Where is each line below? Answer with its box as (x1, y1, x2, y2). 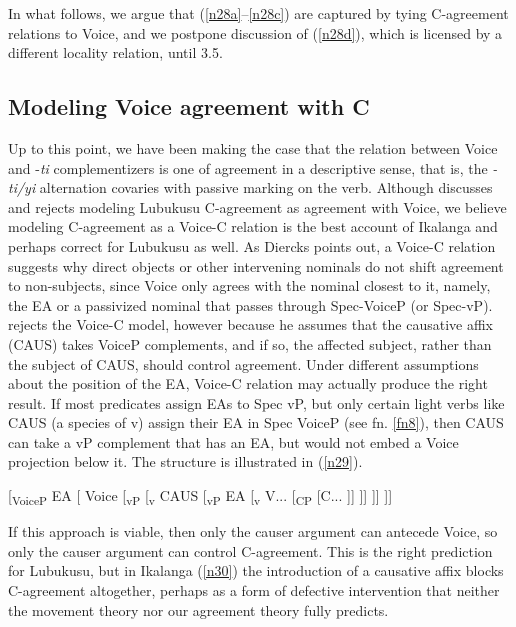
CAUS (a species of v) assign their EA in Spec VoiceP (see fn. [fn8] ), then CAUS (8, 412, 504, 433)
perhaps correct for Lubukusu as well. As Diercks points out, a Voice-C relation (8, 235, 496, 256)
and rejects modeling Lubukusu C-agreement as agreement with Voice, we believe (8, 196, 507, 217)
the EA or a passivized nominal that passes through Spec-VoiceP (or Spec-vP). (8, 294, 493, 315)
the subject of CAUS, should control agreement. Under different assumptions (8, 353, 479, 374)
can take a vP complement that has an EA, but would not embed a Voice (8, 431, 459, 452)
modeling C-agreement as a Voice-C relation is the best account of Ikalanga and (8, 216, 498, 237)
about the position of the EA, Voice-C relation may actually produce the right (8, 373, 488, 394)
